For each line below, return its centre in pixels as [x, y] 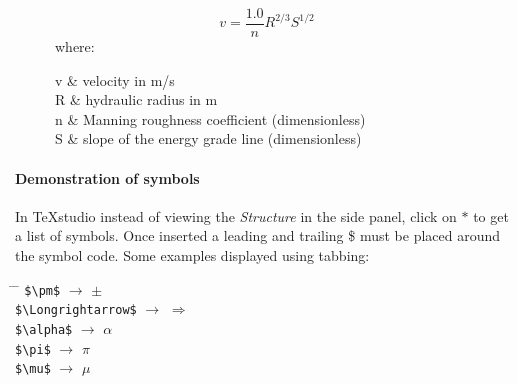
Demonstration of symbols [107, 177]
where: [75, 46]
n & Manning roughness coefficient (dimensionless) [210, 118]
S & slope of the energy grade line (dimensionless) [208, 138]
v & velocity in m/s [115, 79]
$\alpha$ [44, 329]
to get [491, 215]
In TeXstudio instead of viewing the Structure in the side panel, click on [236, 215]
